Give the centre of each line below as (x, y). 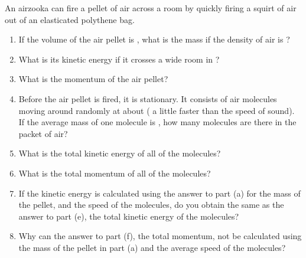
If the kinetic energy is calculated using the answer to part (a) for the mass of (159, 193)
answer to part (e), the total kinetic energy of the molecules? (129, 216)
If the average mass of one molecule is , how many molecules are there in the (157, 122)
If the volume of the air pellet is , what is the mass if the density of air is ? (154, 39)
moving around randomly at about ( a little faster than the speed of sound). (157, 110)
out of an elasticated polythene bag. (70, 19)
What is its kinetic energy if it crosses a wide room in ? (119, 59)
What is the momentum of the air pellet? (93, 79)
